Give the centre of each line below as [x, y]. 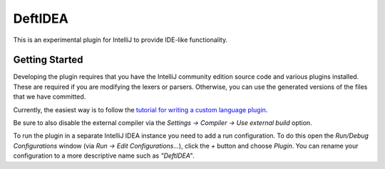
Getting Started [48, 60]
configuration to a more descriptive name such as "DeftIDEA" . [104, 156]
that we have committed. [50, 97]
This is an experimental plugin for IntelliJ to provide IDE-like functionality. [120, 40]
